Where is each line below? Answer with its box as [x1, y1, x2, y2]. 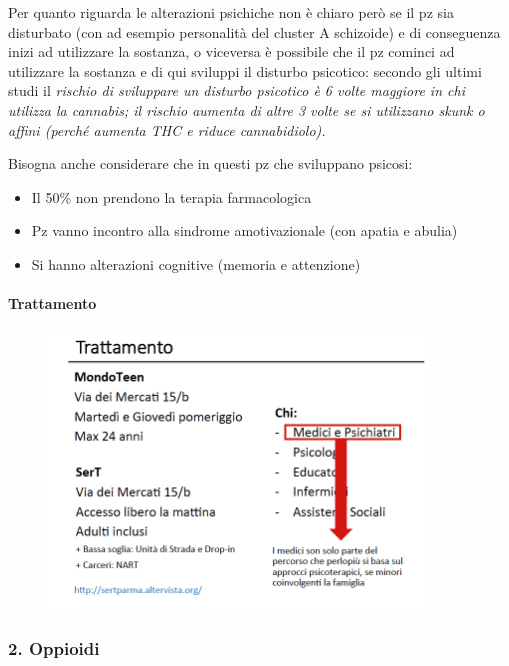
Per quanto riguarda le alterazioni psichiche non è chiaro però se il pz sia [8, 2, 454, 22]
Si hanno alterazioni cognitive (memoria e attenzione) [31, 253, 361, 274]
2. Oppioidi [8, 636, 100, 661]
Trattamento [8, 293, 97, 314]
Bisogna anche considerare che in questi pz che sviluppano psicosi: [8, 153, 413, 174]
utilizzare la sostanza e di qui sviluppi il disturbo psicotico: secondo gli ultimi [8, 60, 482, 81]
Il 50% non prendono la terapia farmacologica [31, 186, 312, 207]
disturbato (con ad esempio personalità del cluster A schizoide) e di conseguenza [8, 21, 501, 42]
